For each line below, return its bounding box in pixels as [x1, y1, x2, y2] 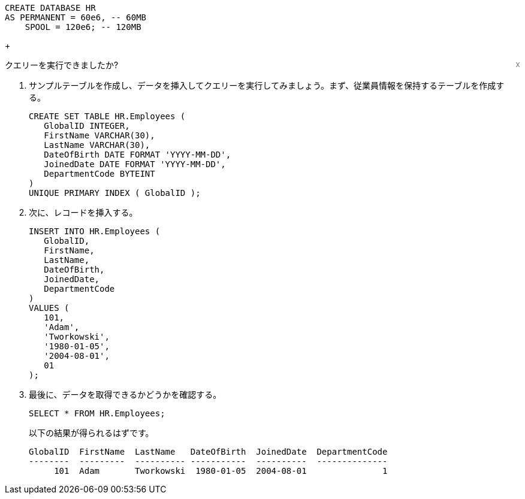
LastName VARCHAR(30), [44, 140, 150, 150]
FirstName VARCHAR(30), [44, 131, 155, 140]
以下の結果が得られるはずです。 [29, 428, 154, 438]
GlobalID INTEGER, [44, 121, 130, 131]
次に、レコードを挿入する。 [29, 207, 138, 217]
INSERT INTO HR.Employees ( [29, 226, 161, 236]
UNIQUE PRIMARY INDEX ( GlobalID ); [29, 188, 201, 198]
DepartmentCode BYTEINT [44, 169, 155, 179]
